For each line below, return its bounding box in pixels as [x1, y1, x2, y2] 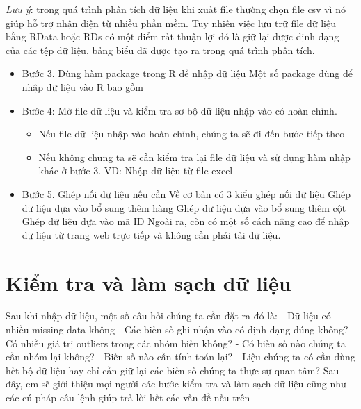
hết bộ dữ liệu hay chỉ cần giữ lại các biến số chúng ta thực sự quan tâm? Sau [6, 362, 339, 377]
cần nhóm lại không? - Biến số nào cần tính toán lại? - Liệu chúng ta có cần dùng [6, 349, 355, 364]
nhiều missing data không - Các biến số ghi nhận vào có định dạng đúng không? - [6, 322, 355, 337]
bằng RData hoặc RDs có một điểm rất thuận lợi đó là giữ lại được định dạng [6, 29, 339, 44]
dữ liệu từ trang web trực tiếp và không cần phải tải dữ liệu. [22, 227, 281, 242]
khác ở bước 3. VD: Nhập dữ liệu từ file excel [38, 163, 233, 178]
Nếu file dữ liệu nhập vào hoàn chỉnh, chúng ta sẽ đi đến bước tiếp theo [38, 126, 345, 141]
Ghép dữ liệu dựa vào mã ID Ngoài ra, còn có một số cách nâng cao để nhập [22, 214, 350, 228]
